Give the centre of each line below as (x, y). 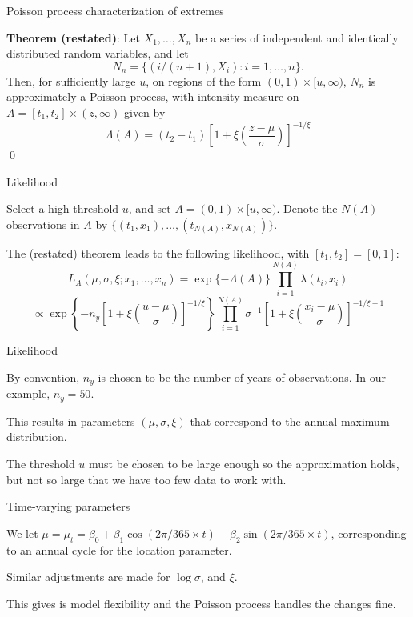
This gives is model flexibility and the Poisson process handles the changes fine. (201, 603)
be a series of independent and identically (297, 37)
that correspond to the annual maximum (290, 421)
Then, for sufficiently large (71, 80)
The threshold (41, 464)
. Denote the (307, 208)
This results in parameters (71, 421)
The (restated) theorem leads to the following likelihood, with (158, 252)
